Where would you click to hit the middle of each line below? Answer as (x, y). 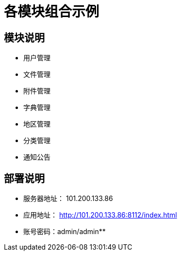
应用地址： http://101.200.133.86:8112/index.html (100, 215)
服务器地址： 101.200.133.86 (68, 199)
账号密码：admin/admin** (65, 232)
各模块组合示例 (52, 12)
